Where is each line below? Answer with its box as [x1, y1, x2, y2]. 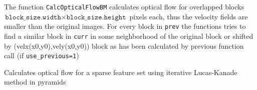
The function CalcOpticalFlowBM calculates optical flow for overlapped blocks [4, 1, 244, 11]
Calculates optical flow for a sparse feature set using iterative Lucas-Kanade [4, 67, 237, 77]
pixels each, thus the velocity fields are [129, 11, 248, 21]
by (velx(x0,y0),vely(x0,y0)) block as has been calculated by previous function [4, 40, 244, 51]
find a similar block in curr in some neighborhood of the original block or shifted [4, 30, 253, 41]
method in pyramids [4, 77, 66, 87]
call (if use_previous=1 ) [4, 50, 79, 61]
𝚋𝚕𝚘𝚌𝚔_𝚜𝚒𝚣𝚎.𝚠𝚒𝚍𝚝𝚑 [5, 13, 61, 21]
